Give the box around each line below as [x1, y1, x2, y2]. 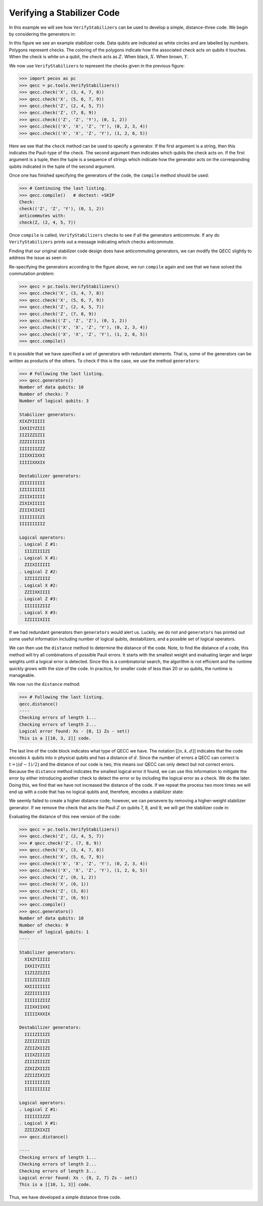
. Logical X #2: [19, 582, 58, 588]
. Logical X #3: [19, 610, 58, 615]
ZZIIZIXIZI [24, 1073, 51, 1078]
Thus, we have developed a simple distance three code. [9, 1194, 121, 1200]
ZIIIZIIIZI [24, 1059, 51, 1064]
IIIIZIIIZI [24, 1031, 51, 1037]
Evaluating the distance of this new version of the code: [9, 814, 121, 819]
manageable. [9, 672, 36, 678]
